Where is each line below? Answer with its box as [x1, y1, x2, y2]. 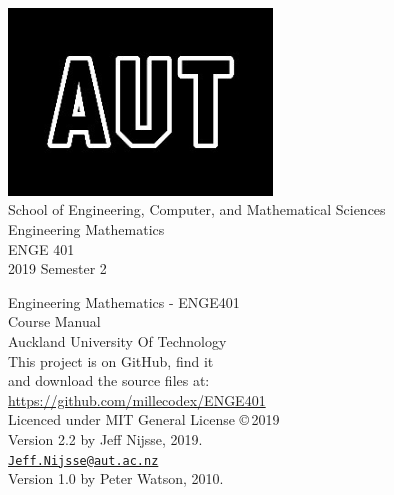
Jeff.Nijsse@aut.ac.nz [8, 453, 159, 468]
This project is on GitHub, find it [8, 350, 214, 371]
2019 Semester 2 [8, 258, 107, 279]
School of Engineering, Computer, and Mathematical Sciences [8, 199, 386, 220]
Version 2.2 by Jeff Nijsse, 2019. [8, 428, 203, 449]
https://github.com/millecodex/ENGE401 [8, 389, 266, 410]
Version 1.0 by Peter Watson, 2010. [8, 468, 224, 489]
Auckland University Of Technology [8, 330, 227, 351]
